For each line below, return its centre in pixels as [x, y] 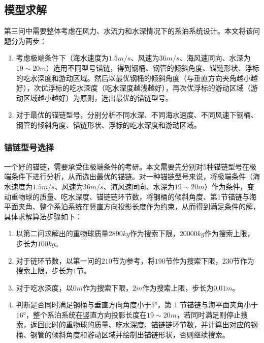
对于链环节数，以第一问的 [59, 260]
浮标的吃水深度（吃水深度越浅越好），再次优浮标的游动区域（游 [153, 88]
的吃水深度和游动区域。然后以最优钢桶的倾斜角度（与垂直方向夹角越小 [133, 78]
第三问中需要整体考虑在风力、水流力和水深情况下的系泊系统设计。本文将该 [128, 31]
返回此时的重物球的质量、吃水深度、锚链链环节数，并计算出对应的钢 [144, 324]
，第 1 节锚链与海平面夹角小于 [208, 305]
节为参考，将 [133, 260]
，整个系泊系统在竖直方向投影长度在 [87, 314]
